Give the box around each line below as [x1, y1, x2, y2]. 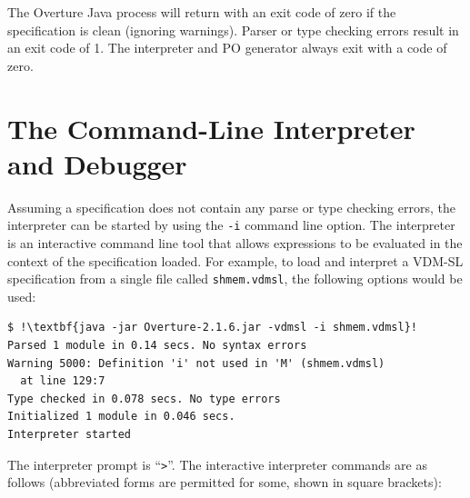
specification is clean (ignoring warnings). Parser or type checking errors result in [7, 20, 459, 39]
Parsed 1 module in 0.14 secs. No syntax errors [7, 338, 307, 352]
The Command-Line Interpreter [7, 109, 415, 146]
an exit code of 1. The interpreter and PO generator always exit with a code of [7, 38, 447, 57]
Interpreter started [7, 427, 132, 441]
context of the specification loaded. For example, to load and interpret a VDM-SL [7, 251, 464, 270]
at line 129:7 [20, 374, 105, 388]
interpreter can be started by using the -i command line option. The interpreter [7, 215, 455, 234]
